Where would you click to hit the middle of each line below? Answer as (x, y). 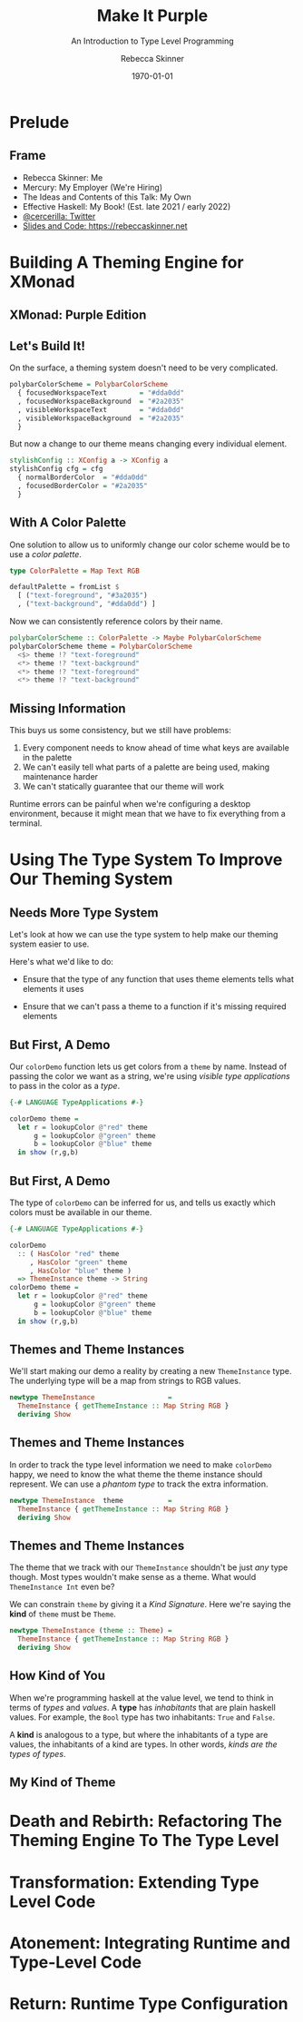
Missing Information (68, 708)
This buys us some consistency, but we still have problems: (120, 731)
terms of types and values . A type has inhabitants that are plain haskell (143, 1707)
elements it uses (53, 989)
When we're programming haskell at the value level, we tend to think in (142, 1697)
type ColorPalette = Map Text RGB (75, 571)
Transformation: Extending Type (134, 1882)
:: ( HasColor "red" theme (68, 1253)
